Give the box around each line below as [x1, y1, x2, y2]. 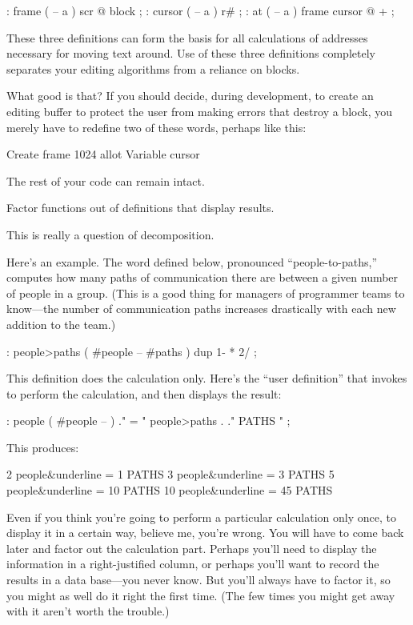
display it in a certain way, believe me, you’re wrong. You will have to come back [6, 524, 404, 541]
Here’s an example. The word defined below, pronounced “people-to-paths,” [6, 253, 378, 270]
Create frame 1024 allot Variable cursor [6, 146, 200, 162]
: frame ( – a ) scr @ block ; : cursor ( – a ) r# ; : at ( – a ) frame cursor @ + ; [6, 2, 395, 18]
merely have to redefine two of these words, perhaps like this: [6, 118, 307, 135]
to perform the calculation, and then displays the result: [6, 385, 282, 402]
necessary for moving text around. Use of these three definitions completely [6, 45, 375, 62]
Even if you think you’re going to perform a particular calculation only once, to [6, 508, 396, 525]
